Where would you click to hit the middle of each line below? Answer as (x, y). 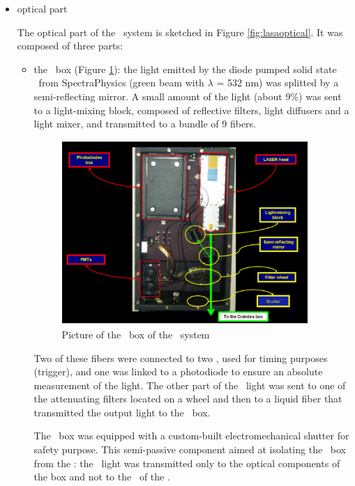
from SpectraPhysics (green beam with (121, 83)
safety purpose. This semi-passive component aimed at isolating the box (190, 449)
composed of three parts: (70, 46)
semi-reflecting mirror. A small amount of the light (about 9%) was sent (188, 96)
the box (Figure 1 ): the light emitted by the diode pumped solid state (185, 69)
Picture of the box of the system (136, 334)
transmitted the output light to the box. (122, 412)
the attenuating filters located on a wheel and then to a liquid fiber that (188, 399)
